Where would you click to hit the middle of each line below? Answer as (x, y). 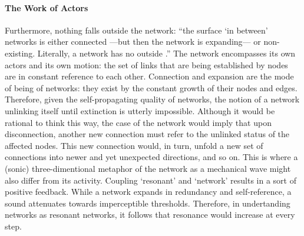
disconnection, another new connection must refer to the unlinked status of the (147, 134)
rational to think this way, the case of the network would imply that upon (138, 122)
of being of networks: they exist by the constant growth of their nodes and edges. (151, 87)
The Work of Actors (47, 7)
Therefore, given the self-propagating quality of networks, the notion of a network (152, 99)
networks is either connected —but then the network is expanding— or (133, 41)
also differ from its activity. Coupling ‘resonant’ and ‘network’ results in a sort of (151, 180)
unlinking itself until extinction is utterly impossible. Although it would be (140, 110)
